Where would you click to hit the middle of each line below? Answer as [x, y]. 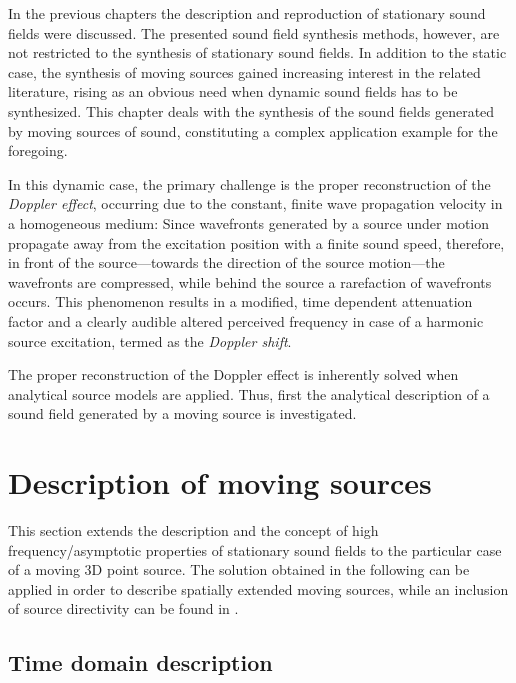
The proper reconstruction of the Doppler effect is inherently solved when [233, 374]
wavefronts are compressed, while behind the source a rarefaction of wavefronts [250, 281]
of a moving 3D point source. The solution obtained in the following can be [239, 569]
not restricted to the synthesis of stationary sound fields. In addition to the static [257, 52]
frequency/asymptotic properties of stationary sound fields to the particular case [255, 549]
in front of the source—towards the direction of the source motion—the [226, 262]
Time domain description [140, 662]
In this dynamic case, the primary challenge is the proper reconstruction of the [249, 183]
